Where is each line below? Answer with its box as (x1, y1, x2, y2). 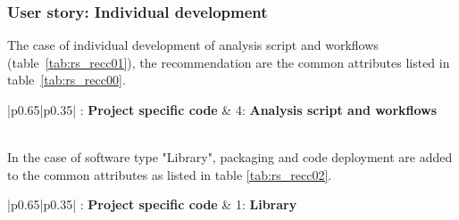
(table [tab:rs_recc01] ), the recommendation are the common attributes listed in (7, 53, 450, 71)
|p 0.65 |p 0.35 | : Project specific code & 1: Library (7, 195, 297, 214)
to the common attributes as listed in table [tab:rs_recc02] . (7, 165, 332, 183)
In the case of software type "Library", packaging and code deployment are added (7, 148, 453, 167)
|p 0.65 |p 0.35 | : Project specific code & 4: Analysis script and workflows (7, 101, 438, 118)
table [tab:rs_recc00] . (7, 70, 126, 89)
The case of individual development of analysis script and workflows (7, 36, 379, 54)
